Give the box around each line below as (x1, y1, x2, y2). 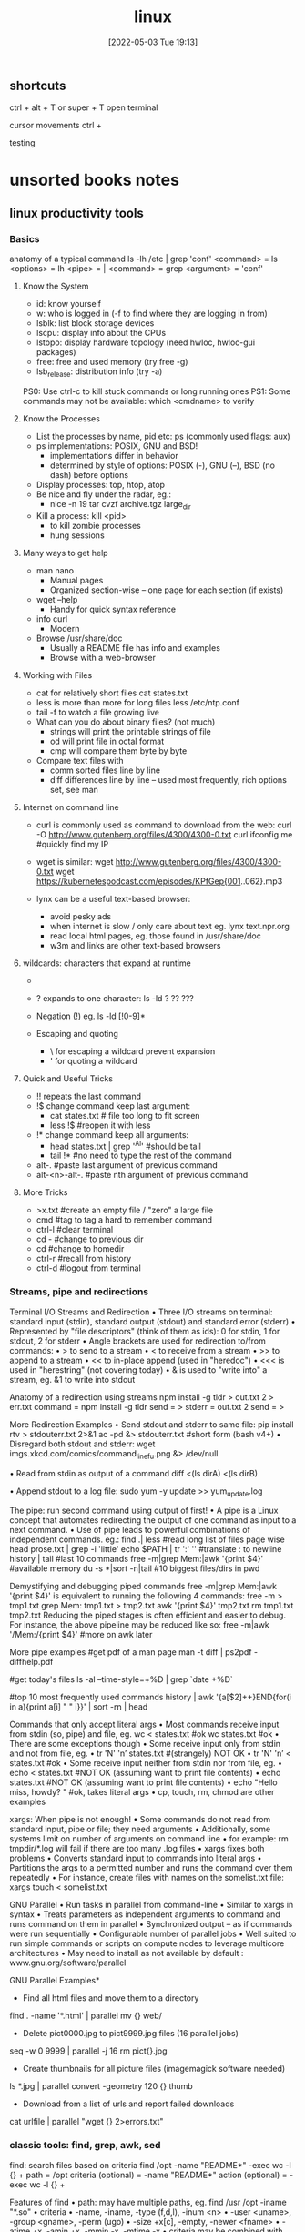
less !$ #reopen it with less (49, 1120, 151, 1131)
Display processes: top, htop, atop (36, 480, 166, 491)
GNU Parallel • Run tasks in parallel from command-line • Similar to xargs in (9, 1900, 294, 1911)
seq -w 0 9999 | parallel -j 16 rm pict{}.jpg (9, 2045, 168, 2056)
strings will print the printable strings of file (49, 725, 211, 736)
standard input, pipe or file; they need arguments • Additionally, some (9, 1823, 271, 1835)
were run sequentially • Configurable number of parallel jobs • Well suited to (9, 1928, 297, 1940)
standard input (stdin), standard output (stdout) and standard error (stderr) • (9, 1315, 296, 1326)
